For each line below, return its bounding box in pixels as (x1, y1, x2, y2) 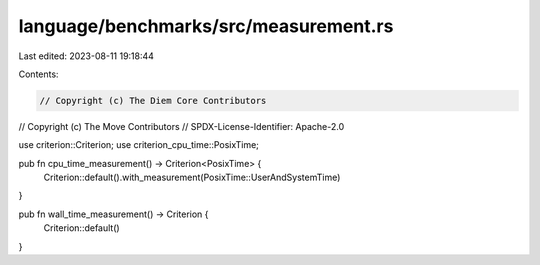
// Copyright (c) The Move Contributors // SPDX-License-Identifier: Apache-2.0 (18, 120, 345, 132)
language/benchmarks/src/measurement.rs (18, 15, 394, 37)
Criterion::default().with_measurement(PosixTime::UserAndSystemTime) (43, 171, 341, 184)
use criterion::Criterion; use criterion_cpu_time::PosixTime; (18, 139, 260, 151)
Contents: (18, 68, 59, 80)
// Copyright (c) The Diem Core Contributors (39, 95, 267, 106)
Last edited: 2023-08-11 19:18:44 (18, 50, 155, 62)
